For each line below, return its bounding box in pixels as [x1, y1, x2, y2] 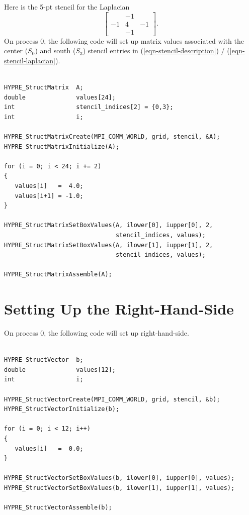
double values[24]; [4, 93, 116, 101]
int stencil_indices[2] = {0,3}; [4, 104, 174, 111]
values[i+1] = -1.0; [15, 192, 84, 199]
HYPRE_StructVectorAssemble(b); [4, 504, 112, 511]
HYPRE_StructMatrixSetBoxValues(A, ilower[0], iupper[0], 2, [4, 222, 213, 229]
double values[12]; [4, 366, 116, 373]
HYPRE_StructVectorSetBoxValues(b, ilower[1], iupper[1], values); [4, 484, 235, 491]
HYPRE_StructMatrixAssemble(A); [4, 271, 112, 278]
